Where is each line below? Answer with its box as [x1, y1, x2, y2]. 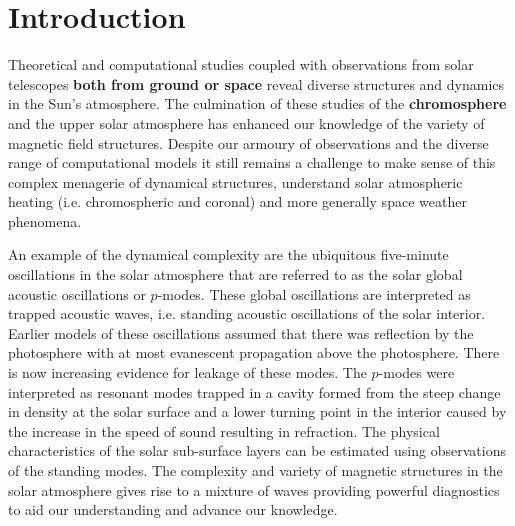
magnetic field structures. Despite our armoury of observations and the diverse [8, 132, 489, 153]
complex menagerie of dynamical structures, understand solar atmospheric [8, 171, 463, 192]
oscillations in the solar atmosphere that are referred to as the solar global [8, 264, 463, 285]
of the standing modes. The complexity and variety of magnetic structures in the [8, 460, 503, 480]
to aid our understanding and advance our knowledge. [8, 499, 338, 520]
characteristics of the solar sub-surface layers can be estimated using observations [8, 440, 506, 461]
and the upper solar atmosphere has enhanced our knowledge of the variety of [8, 112, 485, 133]
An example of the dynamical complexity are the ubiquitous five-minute [8, 244, 449, 265]
